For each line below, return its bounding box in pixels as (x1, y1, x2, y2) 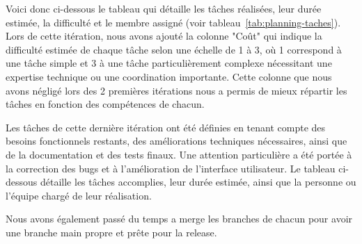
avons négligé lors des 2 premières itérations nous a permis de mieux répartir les (6, 83, 347, 97)
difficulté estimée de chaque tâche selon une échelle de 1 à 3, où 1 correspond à (6, 42, 342, 56)
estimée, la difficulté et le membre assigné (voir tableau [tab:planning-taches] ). (6, 15, 341, 29)
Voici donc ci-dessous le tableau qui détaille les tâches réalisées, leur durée (6, 1, 322, 15)
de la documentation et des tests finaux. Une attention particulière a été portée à (6, 147, 352, 161)
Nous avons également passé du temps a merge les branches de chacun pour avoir (6, 211, 353, 226)
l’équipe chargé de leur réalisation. (6, 188, 152, 202)
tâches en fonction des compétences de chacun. (6, 97, 205, 111)
